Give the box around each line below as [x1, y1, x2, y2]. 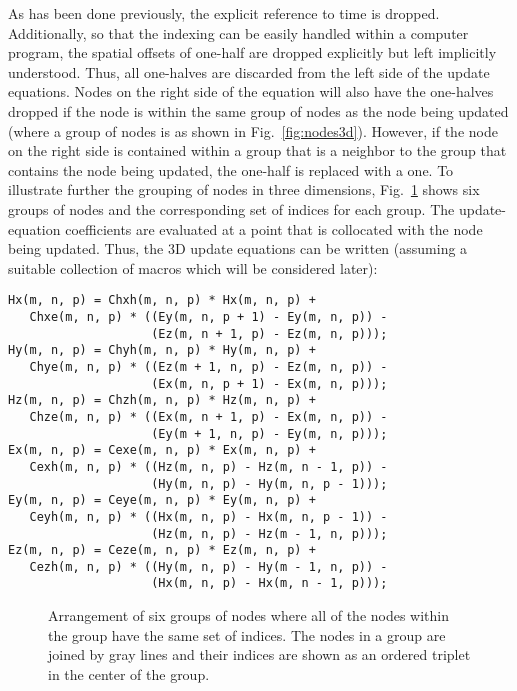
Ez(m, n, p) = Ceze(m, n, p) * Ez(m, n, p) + [8, 543, 316, 558]
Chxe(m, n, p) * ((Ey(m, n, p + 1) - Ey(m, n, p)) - [29, 309, 388, 324]
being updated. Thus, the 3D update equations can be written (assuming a [8, 238, 468, 259]
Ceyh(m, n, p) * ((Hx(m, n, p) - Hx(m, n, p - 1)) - [29, 509, 388, 524]
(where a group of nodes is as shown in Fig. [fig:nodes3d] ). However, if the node [8, 120, 498, 141]
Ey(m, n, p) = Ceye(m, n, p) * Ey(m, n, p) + [8, 493, 316, 508]
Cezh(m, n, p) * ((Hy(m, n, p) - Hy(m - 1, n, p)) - [29, 559, 388, 574]
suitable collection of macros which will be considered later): [8, 257, 378, 278]
